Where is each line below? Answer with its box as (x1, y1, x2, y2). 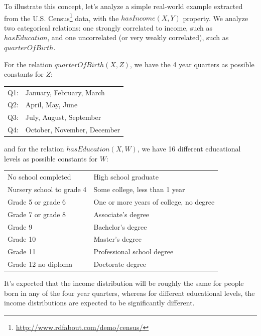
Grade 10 (8, 234, 36, 244)
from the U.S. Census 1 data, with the (4, 11, 119, 23)
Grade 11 (8, 246, 36, 257)
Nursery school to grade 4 (8, 184, 87, 194)
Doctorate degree (93, 259, 146, 269)
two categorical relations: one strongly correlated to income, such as (4, 22, 213, 33)
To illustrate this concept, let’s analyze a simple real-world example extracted (4, 1, 243, 11)
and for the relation (4, 143, 64, 154)
